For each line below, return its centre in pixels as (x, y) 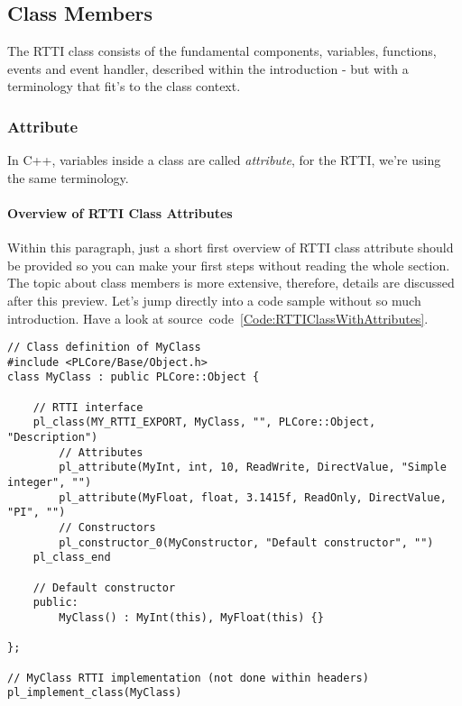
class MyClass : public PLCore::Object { (134, 377)
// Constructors (107, 528)
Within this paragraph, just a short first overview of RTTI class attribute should (231, 248)
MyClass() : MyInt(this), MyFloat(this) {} (191, 617)
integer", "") (50, 483)
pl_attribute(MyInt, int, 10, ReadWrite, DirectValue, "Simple (253, 468)
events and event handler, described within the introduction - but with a (208, 68)
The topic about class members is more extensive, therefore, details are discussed (231, 283)
